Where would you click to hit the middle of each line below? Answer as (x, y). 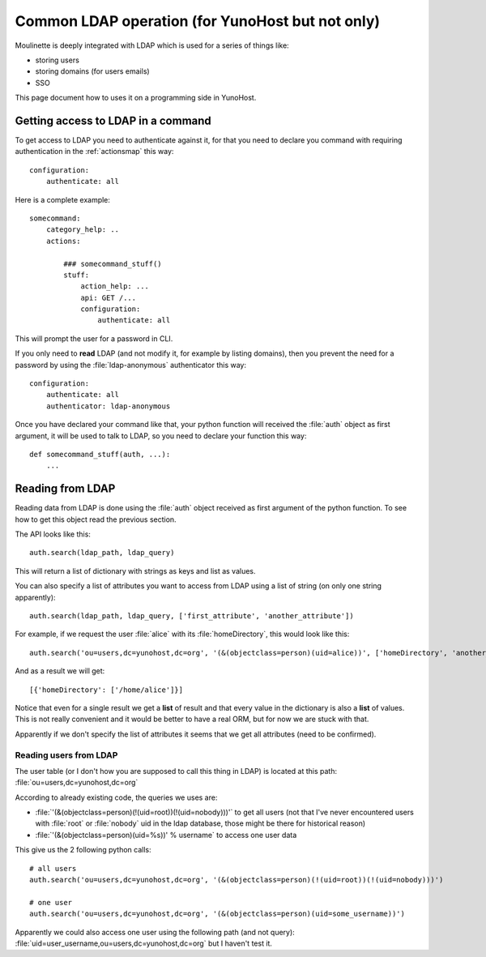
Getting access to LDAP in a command (113, 120)
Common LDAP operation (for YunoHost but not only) (198, 21)
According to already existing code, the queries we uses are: (116, 797)
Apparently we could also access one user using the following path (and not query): (155, 932)
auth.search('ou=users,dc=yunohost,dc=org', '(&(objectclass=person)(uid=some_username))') (217, 914)
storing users (58, 60)
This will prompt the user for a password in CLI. (94, 338)
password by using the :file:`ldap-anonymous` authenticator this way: (131, 365)
